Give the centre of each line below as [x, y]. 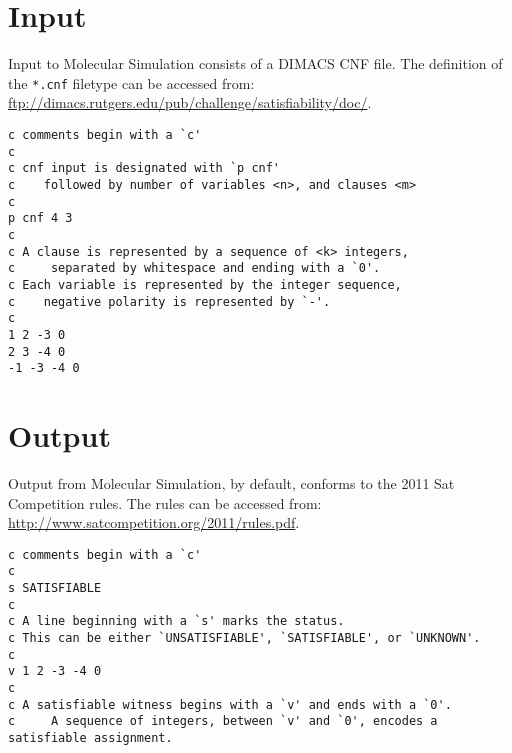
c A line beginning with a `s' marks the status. [176, 621]
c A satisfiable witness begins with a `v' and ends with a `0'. [230, 704]
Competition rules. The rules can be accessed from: [165, 502]
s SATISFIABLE [55, 588]
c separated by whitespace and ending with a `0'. [194, 268]
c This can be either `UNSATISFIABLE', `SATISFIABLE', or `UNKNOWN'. [244, 638]
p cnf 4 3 [40, 218]
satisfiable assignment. [90, 737]
